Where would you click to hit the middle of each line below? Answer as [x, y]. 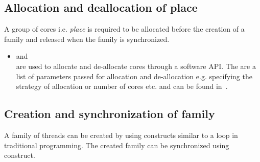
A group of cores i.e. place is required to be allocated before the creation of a [124, 29]
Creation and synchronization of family [110, 114]
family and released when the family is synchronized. [87, 39]
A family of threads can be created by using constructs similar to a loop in [121, 135]
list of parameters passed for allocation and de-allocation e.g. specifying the [134, 76]
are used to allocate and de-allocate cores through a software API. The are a [136, 66]
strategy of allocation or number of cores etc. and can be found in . [122, 86]
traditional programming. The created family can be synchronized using [117, 145]
